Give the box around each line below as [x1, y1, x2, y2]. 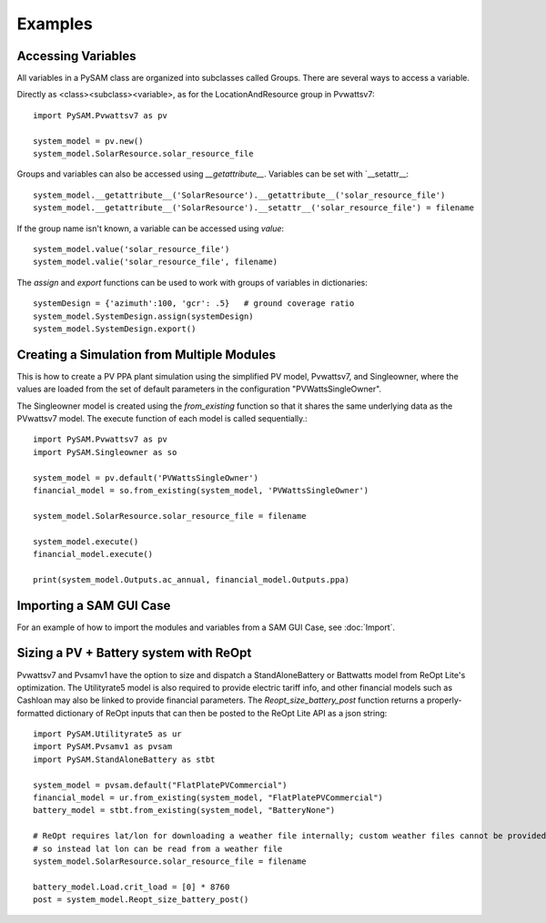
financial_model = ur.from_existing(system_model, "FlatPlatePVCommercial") [33, 793, 384, 803]
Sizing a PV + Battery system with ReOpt [16, 645, 252, 661]
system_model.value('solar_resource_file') [33, 244, 230, 254]
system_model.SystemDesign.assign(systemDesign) [33, 310, 254, 321]
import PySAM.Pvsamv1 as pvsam [33, 742, 173, 752]
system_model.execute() [33, 536, 139, 546]
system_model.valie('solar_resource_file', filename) [33, 257, 278, 268]
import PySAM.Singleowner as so [33, 447, 177, 457]
